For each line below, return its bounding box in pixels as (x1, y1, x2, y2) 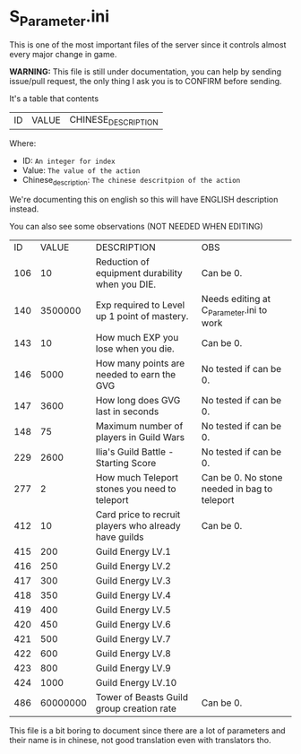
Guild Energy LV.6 (95, 618, 172, 630)
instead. (9, 204, 39, 214)
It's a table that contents (9, 92, 99, 104)
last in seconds (95, 405, 159, 418)
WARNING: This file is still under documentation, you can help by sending (9, 65, 282, 77)
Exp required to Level (95, 299, 185, 311)
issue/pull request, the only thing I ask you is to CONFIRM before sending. (9, 75, 282, 86)
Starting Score (95, 456, 157, 469)
